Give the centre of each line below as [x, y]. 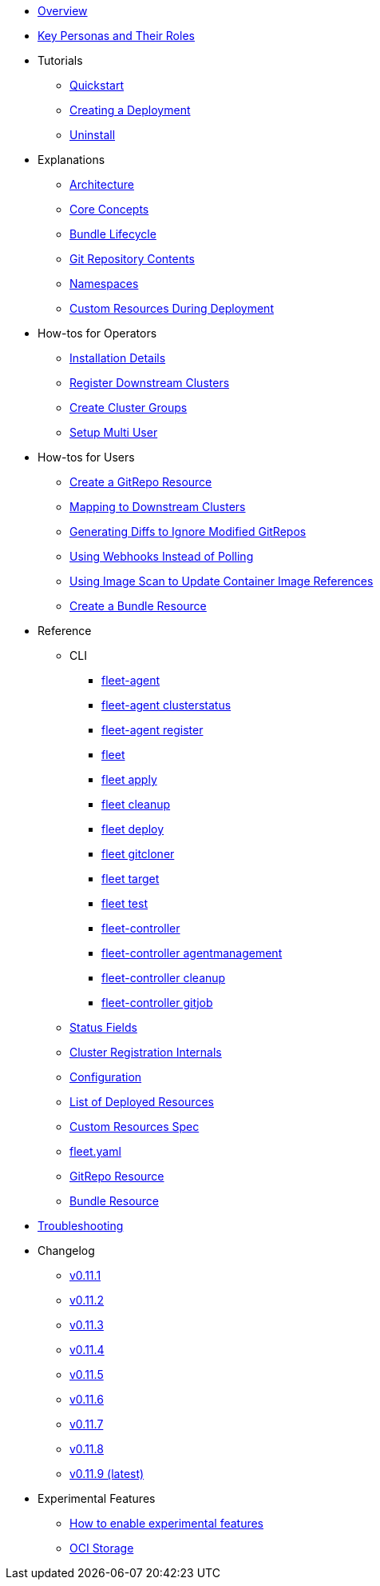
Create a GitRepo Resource [141, 482]
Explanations [71, 160]
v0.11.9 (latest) [107, 1474]
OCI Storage [102, 1548]
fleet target [131, 879]
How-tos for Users [86, 457]
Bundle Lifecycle [113, 234]
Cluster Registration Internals [146, 1052]
